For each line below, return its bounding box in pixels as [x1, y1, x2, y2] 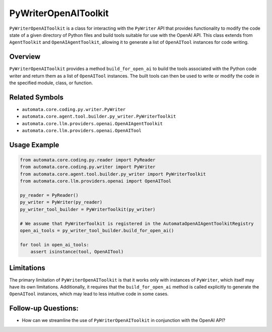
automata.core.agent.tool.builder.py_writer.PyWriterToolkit [22, 114, 176, 120]
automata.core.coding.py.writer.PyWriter [22, 106, 126, 112]
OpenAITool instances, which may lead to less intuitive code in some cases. [9, 291, 169, 297]
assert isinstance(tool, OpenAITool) [30, 249, 124, 255]
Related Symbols [9, 93, 64, 101]
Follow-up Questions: [9, 304, 79, 313]
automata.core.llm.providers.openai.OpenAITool [22, 128, 142, 134]
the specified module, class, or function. [9, 80, 93, 86]
